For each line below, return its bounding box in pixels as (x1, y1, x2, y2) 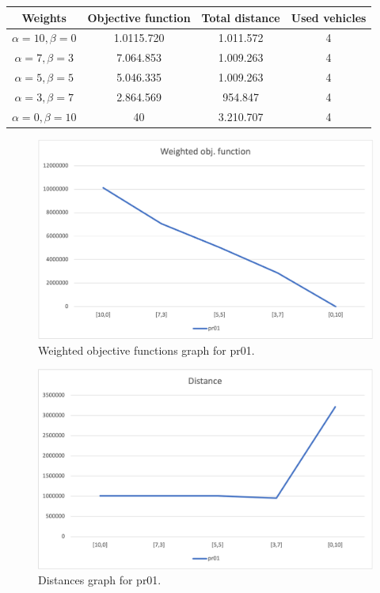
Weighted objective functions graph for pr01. (38, 341, 255, 358)
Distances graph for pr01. (38, 572, 161, 588)
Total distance (201, 9, 280, 25)
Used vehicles (291, 9, 367, 25)
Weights (21, 9, 66, 25)
